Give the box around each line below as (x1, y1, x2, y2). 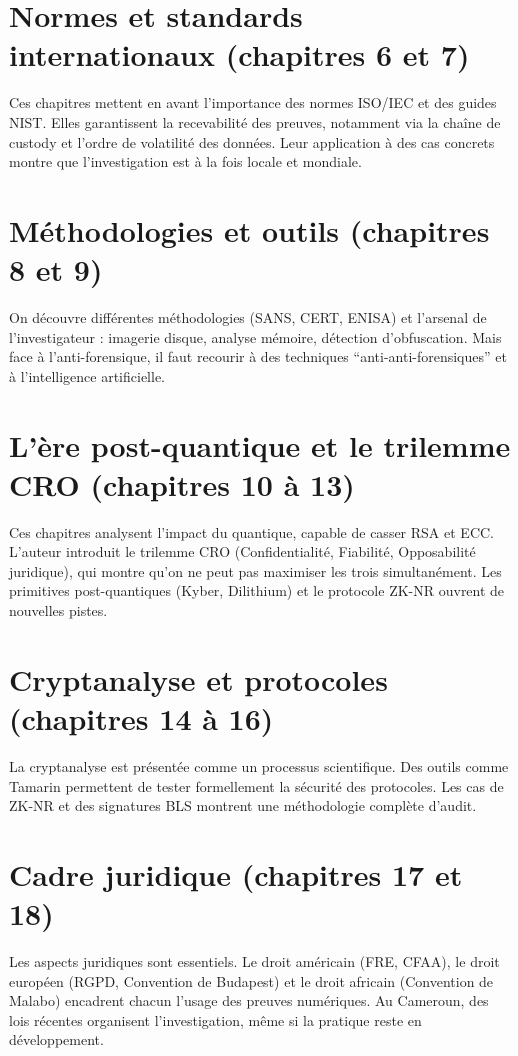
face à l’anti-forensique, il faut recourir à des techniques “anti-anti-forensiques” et (9, 346, 507, 367)
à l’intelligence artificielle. (9, 365, 165, 386)
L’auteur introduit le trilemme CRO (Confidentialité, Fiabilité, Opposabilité (9, 541, 476, 562)
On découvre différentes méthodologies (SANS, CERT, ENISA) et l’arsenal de (9, 307, 487, 327)
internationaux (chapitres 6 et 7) (9, 34, 470, 75)
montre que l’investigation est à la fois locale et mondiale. (9, 151, 362, 172)
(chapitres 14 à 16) (9, 698, 274, 739)
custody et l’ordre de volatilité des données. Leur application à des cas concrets (9, 131, 495, 152)
